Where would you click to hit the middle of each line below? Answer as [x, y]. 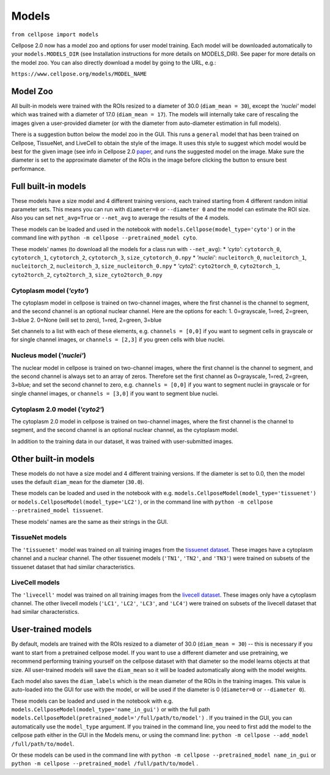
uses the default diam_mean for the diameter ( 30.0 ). [78, 482]
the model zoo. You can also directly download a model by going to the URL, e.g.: [114, 62]
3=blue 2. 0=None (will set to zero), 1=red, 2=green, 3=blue [86, 320]
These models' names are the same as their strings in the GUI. [90, 521]
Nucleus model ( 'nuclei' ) [49, 355]
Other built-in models [53, 459]
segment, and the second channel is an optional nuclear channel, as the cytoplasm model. [125, 430]
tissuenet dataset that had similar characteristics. [73, 567]
